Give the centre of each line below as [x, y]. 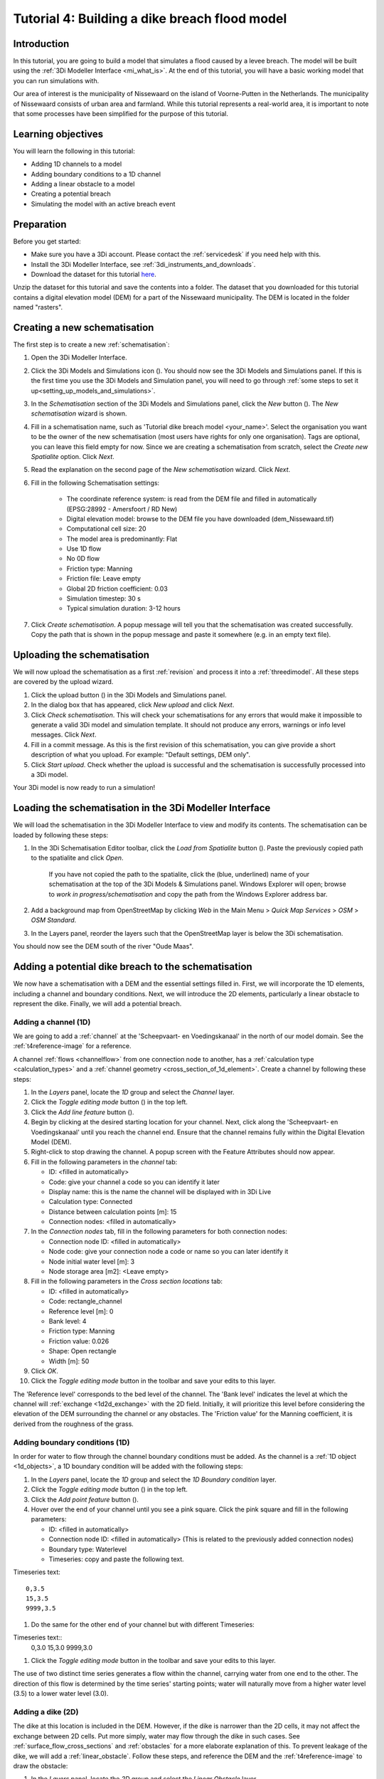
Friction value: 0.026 [79, 1341]
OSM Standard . [54, 920]
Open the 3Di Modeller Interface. [79, 358]
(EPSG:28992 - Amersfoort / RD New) [122, 509]
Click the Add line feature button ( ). [82, 1112]
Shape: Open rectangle [82, 1351]
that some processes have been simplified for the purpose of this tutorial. [121, 114]
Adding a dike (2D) [46, 1711]
